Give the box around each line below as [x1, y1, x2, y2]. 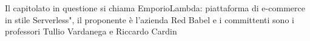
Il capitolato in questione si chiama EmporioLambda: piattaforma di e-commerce [5, 2, 305, 14]
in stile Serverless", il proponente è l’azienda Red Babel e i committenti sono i [5, 13, 294, 26]
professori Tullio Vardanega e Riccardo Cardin [5, 25, 177, 37]
